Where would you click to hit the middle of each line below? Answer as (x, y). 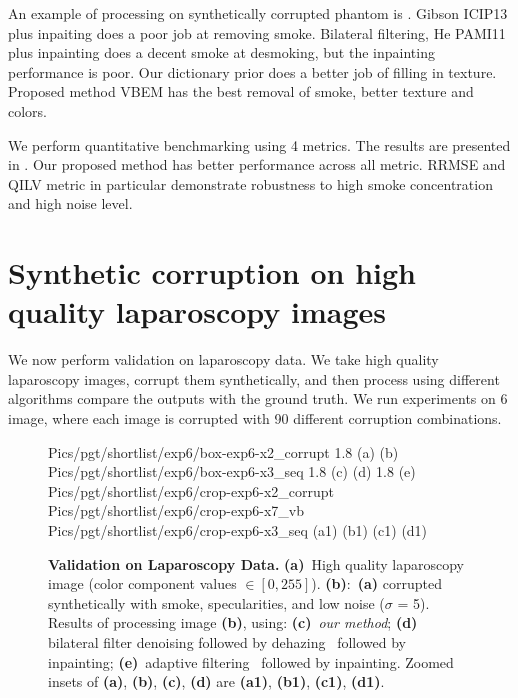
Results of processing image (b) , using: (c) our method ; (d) (233, 622)
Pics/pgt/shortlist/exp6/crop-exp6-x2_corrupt (191, 490)
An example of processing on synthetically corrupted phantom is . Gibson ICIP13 (258, 13)
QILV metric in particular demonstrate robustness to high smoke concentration (250, 183)
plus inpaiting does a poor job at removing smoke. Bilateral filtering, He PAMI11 (257, 32)
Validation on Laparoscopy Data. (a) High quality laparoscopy (256, 563)
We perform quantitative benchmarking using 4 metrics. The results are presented (259, 144)
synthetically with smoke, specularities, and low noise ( (216, 602)
